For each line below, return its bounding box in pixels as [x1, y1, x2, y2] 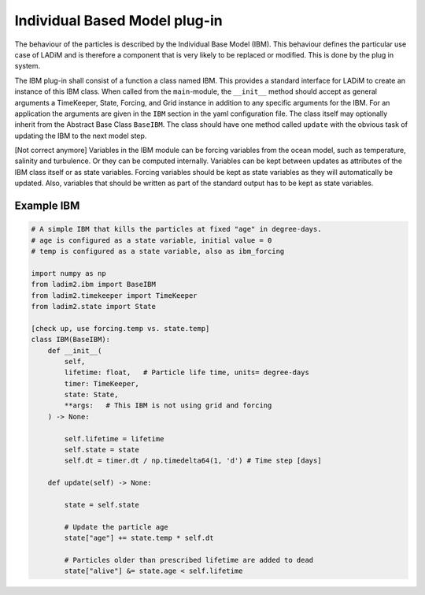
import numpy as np [31, 269, 106, 277]
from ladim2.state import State [31, 302, 157, 311]
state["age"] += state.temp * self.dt [64, 534, 214, 543]
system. [14, 61, 41, 71]
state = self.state [64, 500, 139, 509]
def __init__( [47, 346, 102, 355]
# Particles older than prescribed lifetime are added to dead [64, 556, 314, 564]
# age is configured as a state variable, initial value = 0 [31, 236, 272, 244]
